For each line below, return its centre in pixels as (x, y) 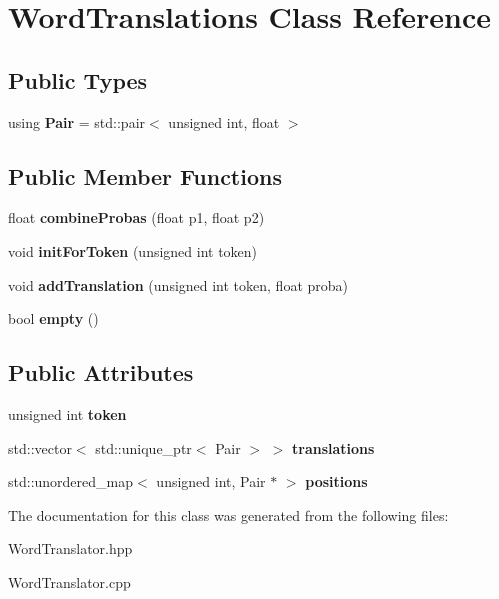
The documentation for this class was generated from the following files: (228, 514)
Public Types (78, 79)
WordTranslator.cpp (69, 581)
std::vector (40, 447)
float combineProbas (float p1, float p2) (136, 217)
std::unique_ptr (143, 447)
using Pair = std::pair (77, 121)
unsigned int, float (224, 121)
